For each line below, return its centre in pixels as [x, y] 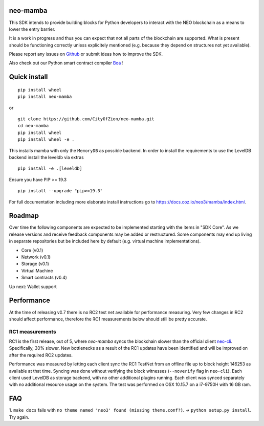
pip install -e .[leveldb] [50, 168]
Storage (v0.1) [35, 264]
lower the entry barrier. [32, 29]
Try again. [19, 417]
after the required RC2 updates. [41, 355]
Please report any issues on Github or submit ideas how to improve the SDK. [86, 54]
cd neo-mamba [33, 126]
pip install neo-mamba [45, 97]
